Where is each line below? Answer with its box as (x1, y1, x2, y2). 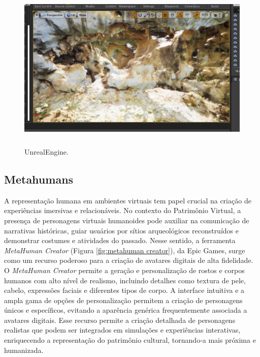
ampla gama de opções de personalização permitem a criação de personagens (4, 294, 243, 305)
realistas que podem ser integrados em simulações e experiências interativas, (4, 324, 241, 335)
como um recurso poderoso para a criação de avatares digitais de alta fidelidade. (4, 255, 253, 265)
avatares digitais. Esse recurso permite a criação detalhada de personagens (4, 314, 236, 325)
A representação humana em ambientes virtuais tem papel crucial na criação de (4, 195, 251, 205)
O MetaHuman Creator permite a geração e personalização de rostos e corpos (4, 264, 245, 275)
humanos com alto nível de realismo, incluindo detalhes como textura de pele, (4, 275, 246, 285)
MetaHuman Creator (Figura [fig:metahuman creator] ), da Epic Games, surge (4, 245, 245, 255)
